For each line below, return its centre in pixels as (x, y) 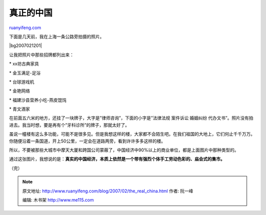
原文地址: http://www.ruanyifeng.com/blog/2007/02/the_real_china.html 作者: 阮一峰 (108, 191)
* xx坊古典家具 (24, 64)
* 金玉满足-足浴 (25, 73)
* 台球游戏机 (22, 82)
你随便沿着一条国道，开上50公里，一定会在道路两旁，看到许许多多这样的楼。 (87, 141)
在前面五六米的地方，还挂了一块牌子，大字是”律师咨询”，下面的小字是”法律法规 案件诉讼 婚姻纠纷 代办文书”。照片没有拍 (131, 118)
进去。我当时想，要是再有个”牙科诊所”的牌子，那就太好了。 (69, 125)
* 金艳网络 (19, 91)
